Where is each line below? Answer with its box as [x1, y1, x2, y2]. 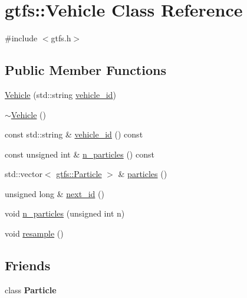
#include [5, 32, 38, 44]
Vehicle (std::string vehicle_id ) [5, 88, 116, 100]
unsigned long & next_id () [5, 187, 104, 199]
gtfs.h [51, 32, 71, 44]
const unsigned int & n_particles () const [5, 148, 154, 160]
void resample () [5, 227, 64, 240]
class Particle [5, 283, 57, 296]
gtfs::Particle [56, 168, 102, 180]
